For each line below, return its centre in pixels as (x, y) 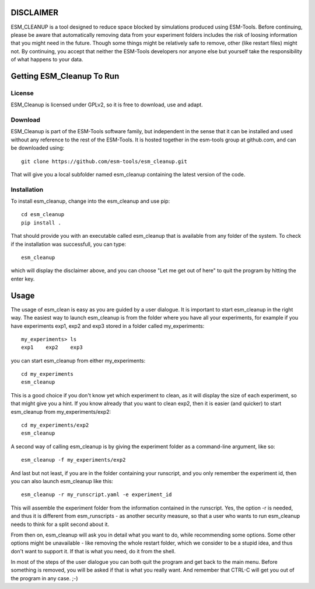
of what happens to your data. (47, 60)
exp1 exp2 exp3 (52, 347)
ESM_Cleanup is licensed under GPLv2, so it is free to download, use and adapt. (107, 105)
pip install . (41, 223)
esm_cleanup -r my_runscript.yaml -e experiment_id (97, 495)
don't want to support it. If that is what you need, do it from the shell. (93, 551)
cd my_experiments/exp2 (55, 425)
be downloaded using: (38, 148)
